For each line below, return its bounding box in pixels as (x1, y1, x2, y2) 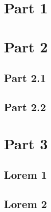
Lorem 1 (4, 167, 47, 182)
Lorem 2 (4, 196, 47, 211)
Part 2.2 (4, 99, 46, 114)
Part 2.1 (4, 70, 46, 85)
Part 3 (4, 133, 48, 153)
